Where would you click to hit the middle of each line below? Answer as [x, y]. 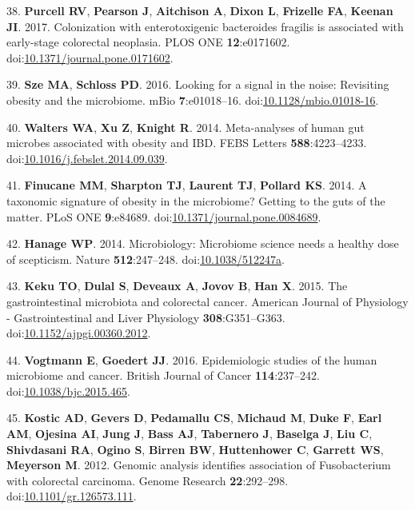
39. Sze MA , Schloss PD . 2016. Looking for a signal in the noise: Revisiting [198, 84]
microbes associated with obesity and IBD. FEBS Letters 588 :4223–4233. [187, 143]
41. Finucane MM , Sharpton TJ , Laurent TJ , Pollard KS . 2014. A [187, 185]
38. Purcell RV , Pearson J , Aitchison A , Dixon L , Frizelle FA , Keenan [200, 10]
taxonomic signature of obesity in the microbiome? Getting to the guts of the [196, 200]
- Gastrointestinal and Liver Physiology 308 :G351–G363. [146, 317]
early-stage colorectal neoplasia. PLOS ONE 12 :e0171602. [148, 42]
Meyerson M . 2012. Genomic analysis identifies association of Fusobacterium [199, 465]
